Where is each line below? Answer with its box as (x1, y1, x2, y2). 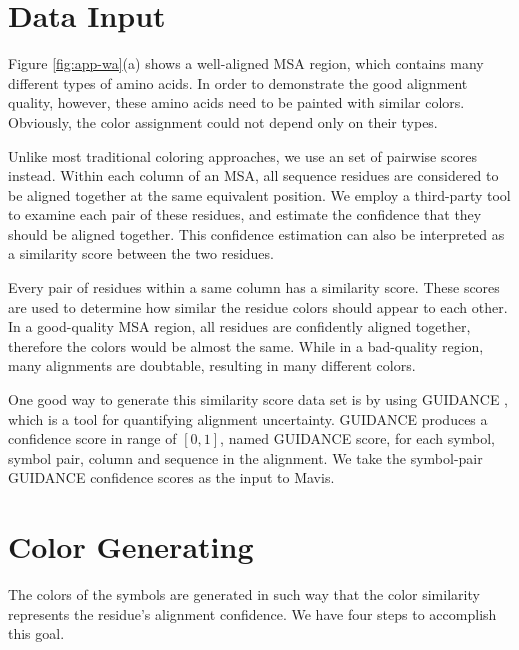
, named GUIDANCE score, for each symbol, (220, 428, 495, 449)
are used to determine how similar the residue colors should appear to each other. (8, 296, 508, 317)
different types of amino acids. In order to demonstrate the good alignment (8, 72, 468, 93)
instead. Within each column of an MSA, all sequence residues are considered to (8, 165, 499, 186)
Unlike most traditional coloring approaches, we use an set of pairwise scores (8, 145, 477, 166)
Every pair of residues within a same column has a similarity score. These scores (8, 277, 500, 298)
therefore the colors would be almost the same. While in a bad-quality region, (8, 335, 484, 356)
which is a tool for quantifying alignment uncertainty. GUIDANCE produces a (8, 408, 488, 429)
